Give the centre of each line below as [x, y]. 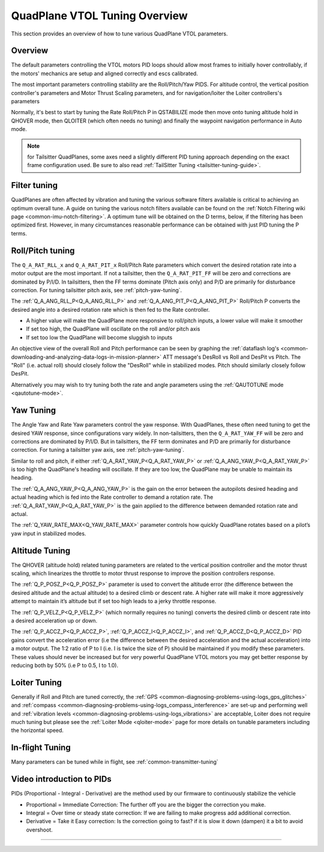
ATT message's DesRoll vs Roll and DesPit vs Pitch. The [232, 357]
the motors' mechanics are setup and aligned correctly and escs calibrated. [104, 73]
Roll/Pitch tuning [43, 250]
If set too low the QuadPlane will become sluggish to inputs [99, 337]
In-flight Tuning [41, 748]
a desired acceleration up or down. [54, 621]
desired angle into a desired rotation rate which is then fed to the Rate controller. [110, 309]
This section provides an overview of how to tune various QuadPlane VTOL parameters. [119, 34]
